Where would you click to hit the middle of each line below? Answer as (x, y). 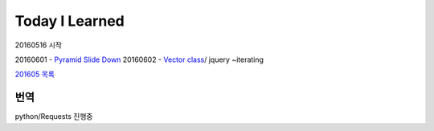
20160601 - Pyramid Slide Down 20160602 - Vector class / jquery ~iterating (139, 59)
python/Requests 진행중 (54, 117)
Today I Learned (70, 21)
